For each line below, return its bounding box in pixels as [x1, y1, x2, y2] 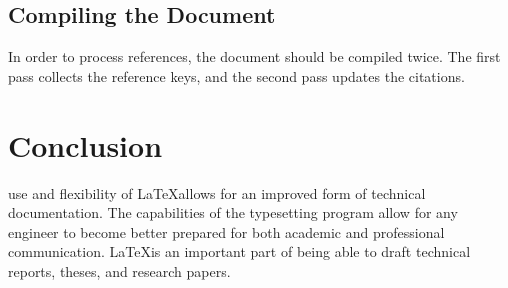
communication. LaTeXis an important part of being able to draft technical [8, 241, 471, 262]
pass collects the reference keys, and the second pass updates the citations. [8, 65, 465, 86]
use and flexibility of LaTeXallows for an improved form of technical [8, 182, 426, 203]
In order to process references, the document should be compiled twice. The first [8, 46, 501, 67]
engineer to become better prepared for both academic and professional [8, 221, 445, 242]
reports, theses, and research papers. [8, 260, 231, 281]
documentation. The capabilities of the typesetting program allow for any [8, 202, 458, 223]
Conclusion [8, 124, 163, 165]
